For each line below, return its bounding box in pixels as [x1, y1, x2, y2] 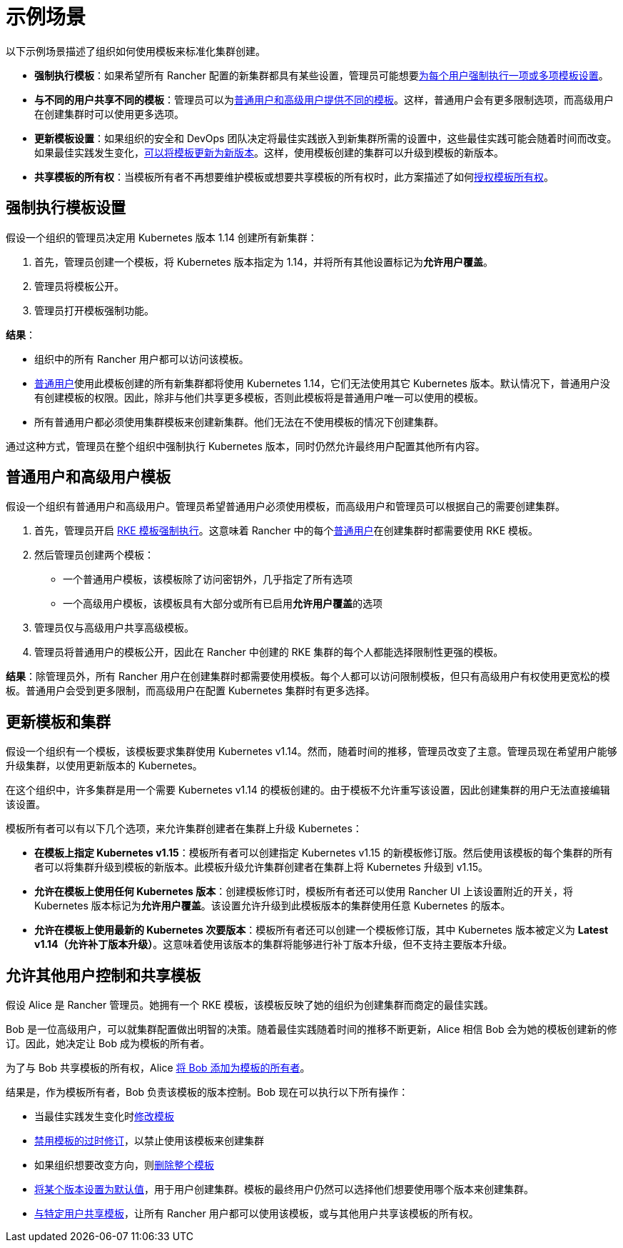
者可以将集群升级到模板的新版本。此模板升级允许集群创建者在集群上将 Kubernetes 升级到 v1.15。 [34, 861, 489, 874]
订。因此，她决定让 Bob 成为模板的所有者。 [6, 1037, 211, 1050]
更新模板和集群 [6, 712, 111, 731]
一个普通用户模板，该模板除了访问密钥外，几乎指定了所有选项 [63, 573, 353, 586]
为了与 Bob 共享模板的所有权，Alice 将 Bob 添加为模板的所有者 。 [6, 1062, 310, 1074]
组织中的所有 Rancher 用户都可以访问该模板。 [34, 352, 249, 365]
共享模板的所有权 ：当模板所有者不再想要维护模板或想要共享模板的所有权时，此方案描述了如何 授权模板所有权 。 [34, 170, 554, 183]
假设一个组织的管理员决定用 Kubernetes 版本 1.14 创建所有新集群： [6, 231, 318, 244]
